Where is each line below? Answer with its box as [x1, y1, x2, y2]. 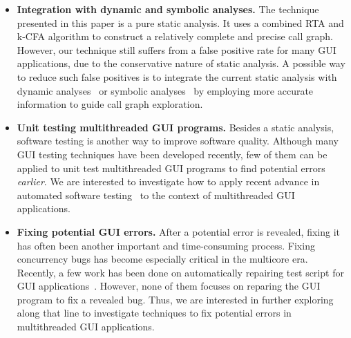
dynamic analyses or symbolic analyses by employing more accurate [17, 83, 314, 97]
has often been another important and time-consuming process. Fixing [17, 238, 315, 252]
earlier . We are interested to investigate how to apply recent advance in [17, 174, 320, 189]
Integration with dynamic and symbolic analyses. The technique [17, 2, 319, 16]
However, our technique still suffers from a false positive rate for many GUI [17, 42, 336, 57]
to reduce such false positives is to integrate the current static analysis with [17, 69, 337, 84]
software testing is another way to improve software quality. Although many [17, 133, 339, 148]
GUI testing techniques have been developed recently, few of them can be [17, 147, 328, 161]
